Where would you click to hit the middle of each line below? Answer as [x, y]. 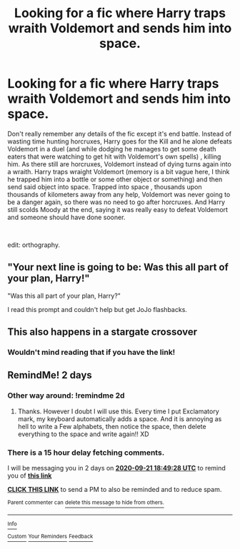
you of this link [30, 475]
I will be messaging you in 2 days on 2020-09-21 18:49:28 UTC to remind [117, 468]
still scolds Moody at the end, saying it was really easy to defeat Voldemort [118, 209]
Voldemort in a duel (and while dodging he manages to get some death [112, 148]
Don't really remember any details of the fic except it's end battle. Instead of [120, 134]
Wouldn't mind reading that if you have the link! [91, 353]
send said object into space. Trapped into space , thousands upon [105, 186]
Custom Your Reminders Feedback [50, 537]
